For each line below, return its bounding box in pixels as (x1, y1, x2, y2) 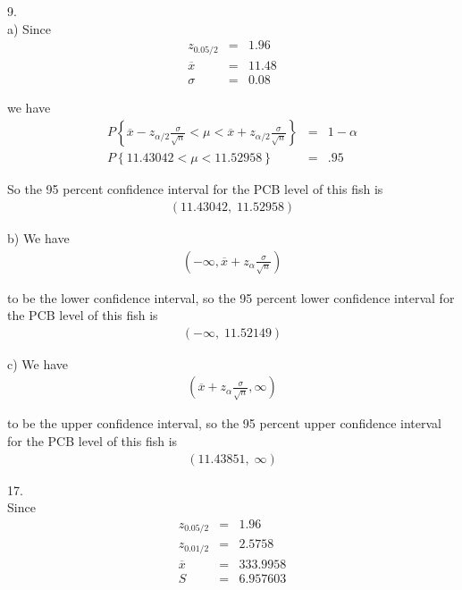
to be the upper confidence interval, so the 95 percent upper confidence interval (7, 414, 441, 433)
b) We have (7, 229, 70, 248)
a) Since (7, 19, 51, 38)
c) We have (7, 354, 69, 373)
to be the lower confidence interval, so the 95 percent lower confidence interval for (7, 288, 455, 307)
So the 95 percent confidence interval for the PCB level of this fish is (7, 180, 383, 198)
